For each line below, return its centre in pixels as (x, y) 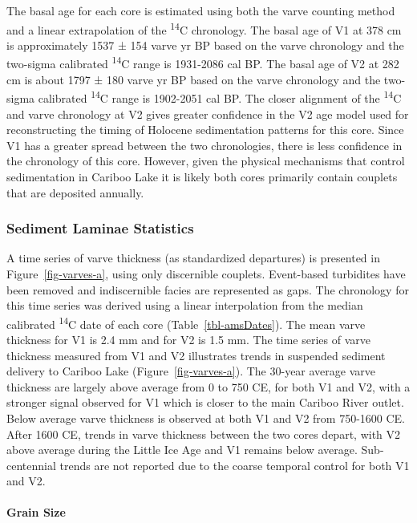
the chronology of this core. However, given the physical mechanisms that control (206, 161)
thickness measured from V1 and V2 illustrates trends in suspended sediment (196, 355)
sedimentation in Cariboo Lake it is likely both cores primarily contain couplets (202, 176)
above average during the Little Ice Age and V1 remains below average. (182, 450)
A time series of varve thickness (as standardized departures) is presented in (193, 258)
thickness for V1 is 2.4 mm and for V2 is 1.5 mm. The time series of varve (188, 339)
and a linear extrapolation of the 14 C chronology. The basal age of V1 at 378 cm (204, 28)
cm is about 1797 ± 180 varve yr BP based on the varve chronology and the (194, 79)
